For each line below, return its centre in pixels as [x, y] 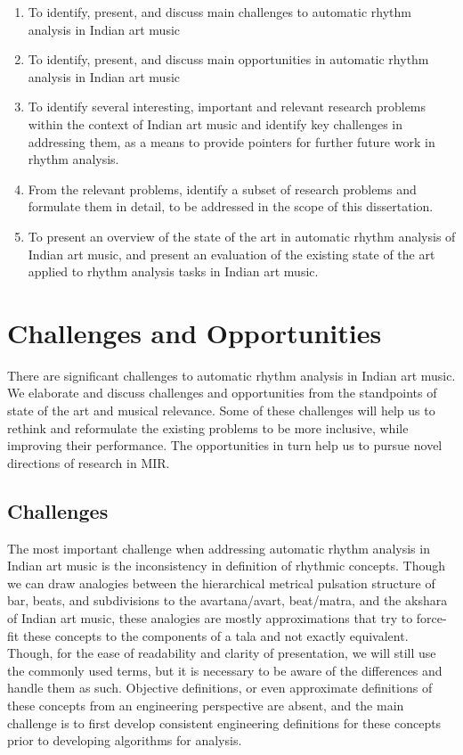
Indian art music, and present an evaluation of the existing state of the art [231, 254]
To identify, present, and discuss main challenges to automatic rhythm [219, 12]
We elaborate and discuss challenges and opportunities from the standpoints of [222, 393]
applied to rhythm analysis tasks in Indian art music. [173, 271]
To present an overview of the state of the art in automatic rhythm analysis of [242, 236]
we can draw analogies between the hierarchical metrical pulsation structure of [221, 583]
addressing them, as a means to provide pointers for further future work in [231, 141]
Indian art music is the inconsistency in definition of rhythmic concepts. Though [227, 566]
